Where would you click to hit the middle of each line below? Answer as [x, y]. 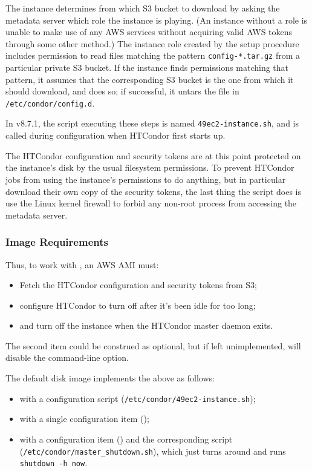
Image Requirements [57, 242]
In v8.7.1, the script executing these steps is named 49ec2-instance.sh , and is [152, 123]
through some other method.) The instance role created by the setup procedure [152, 43]
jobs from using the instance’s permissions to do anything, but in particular [146, 179]
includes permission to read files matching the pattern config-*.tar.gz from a [153, 55]
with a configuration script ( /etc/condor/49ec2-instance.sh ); [138, 398]
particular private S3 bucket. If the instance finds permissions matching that [147, 68]
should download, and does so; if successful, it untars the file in [122, 91]
